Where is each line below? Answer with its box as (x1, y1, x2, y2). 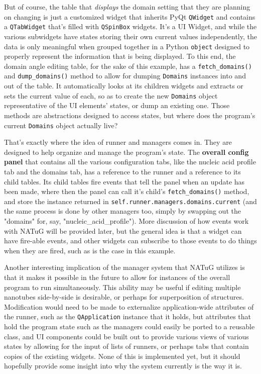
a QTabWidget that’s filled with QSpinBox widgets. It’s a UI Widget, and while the (4, 21, 257, 32)
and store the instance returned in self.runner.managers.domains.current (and (4, 196, 257, 206)
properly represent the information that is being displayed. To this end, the (4, 51, 236, 61)
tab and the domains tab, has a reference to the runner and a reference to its (4, 166, 241, 176)
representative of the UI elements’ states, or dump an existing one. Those (4, 100, 230, 111)
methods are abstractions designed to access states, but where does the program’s (4, 110, 255, 120)
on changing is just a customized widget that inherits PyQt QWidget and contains (4, 11, 255, 22)
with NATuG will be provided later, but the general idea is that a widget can (4, 225, 242, 236)
